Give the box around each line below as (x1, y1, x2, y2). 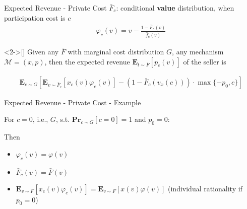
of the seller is (183, 56, 226, 66)
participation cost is (4, 12, 66, 23)
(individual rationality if (168, 183, 242, 193)
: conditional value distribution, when (116, 3, 234, 13)
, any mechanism (172, 46, 224, 57)
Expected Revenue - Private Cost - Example (4, 97, 141, 107)
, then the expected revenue (44, 56, 130, 66)
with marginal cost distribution (68, 46, 164, 57)
